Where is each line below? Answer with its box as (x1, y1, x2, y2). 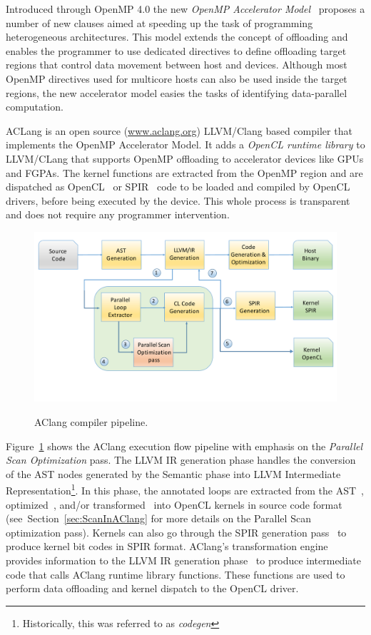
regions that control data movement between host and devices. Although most (6, 57, 347, 72)
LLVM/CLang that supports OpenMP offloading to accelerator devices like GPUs (6, 151, 364, 166)
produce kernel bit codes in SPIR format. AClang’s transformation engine (6, 539, 328, 554)
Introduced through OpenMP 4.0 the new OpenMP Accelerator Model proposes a (6, 1, 365, 16)
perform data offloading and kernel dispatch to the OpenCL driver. (6, 581, 299, 596)
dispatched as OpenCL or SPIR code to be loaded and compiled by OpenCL (6, 179, 350, 194)
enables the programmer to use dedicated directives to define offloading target (6, 43, 347, 58)
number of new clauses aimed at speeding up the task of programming (6, 15, 313, 30)
